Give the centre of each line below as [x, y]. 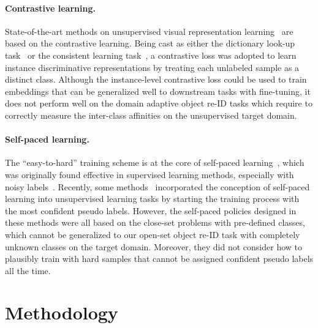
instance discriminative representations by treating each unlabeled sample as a [152, 67]
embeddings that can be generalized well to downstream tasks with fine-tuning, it [158, 91]
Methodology [62, 312]
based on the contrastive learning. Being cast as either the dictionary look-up [150, 43]
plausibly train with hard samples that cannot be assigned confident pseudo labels [159, 259]
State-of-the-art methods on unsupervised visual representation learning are [149, 31]
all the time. [28, 270]
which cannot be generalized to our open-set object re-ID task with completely [153, 234]
